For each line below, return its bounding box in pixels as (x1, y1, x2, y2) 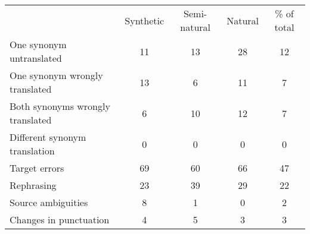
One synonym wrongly (10, 68, 103, 82)
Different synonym (10, 130, 86, 144)
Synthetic (125, 13, 165, 27)
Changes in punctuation (10, 213, 110, 226)
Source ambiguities (10, 195, 88, 209)
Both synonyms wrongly (10, 99, 110, 113)
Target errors (10, 161, 64, 175)
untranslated (10, 51, 62, 65)
